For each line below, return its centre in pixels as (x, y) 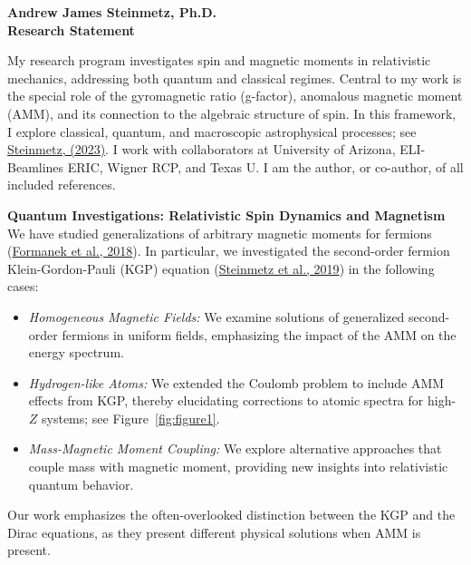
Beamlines (36, 166)
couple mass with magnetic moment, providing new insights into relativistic (238, 467)
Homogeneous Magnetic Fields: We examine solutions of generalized (216, 316)
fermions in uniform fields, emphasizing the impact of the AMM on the (259, 334)
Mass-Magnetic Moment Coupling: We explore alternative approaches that (235, 448)
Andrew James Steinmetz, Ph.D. (112, 12)
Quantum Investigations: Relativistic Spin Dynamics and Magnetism (226, 214)
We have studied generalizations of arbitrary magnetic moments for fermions (220, 233)
